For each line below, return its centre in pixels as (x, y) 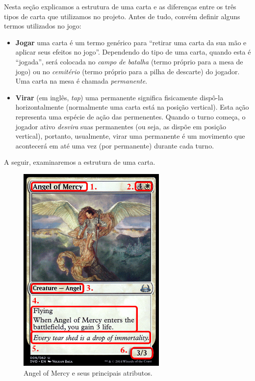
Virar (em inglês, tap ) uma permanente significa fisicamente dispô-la (119, 97)
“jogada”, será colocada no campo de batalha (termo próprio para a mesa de (129, 61)
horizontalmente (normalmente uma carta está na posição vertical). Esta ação (132, 107)
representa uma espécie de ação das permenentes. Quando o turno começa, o (130, 116)
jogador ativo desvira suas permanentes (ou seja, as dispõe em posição (121, 126)
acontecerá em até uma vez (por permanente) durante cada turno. (115, 145)
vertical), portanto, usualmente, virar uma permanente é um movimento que (130, 136)
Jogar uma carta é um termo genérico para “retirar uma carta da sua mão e (131, 42)
